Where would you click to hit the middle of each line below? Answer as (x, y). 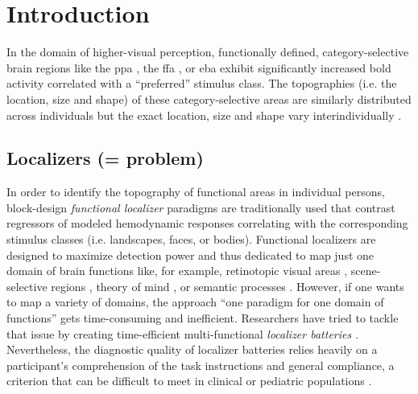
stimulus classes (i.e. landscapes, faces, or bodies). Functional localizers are (191, 239)
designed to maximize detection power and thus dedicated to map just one (190, 254)
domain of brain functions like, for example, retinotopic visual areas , (177, 271)
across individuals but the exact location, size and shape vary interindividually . (204, 115)
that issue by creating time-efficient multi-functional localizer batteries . (182, 333)
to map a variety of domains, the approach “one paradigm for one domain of (195, 302)
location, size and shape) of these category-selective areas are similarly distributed (209, 98)
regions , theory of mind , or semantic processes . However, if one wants (228, 286)
